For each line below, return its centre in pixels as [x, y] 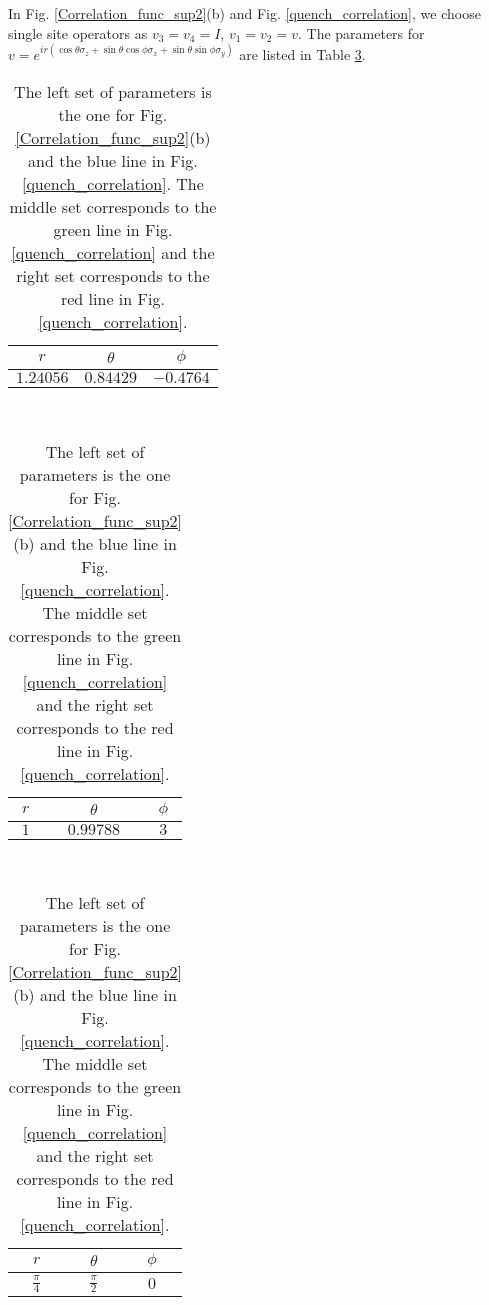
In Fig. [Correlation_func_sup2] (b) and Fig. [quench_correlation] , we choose [244, 13]
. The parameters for [361, 32]
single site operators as [78, 32]
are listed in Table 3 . [302, 53]
